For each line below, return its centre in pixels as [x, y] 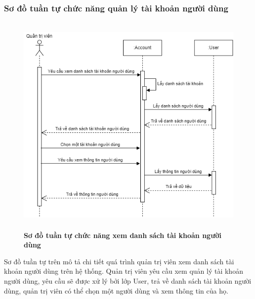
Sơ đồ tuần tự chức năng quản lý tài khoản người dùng [116, 8]
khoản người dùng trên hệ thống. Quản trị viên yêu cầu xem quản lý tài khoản [124, 271]
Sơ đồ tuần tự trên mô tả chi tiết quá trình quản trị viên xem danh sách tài [119, 261]
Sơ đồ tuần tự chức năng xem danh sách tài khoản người [123, 235]
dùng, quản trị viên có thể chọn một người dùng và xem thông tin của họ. [116, 290]
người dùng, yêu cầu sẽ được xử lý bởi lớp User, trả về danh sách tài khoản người [128, 280]
